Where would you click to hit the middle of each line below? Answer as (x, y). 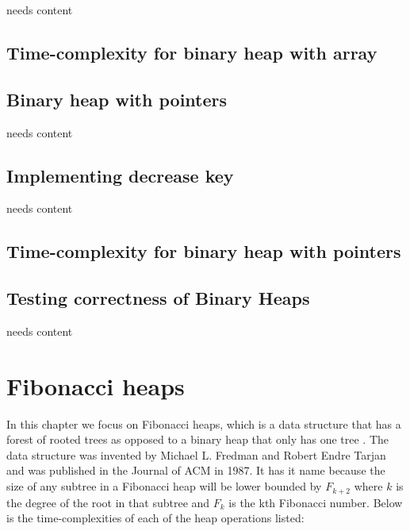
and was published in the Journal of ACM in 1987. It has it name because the (196, 470)
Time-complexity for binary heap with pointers (204, 251)
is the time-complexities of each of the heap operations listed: (155, 518)
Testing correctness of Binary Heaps (158, 298)
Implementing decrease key (120, 175)
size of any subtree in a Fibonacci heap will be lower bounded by (164, 486)
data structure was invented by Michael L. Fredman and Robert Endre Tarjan (196, 454)
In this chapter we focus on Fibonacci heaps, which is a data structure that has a (204, 423)
